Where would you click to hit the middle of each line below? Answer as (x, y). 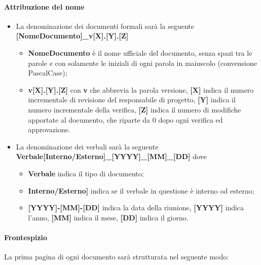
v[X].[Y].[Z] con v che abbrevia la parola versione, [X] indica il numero (141, 89)
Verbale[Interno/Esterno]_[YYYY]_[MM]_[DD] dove (111, 156)
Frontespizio (26, 237)
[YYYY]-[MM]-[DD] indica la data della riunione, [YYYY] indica (136, 207)
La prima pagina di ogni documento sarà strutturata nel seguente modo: (117, 257)
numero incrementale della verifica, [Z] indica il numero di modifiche (135, 109)
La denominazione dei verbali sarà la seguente (87, 146)
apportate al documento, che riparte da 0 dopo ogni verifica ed (125, 119)
